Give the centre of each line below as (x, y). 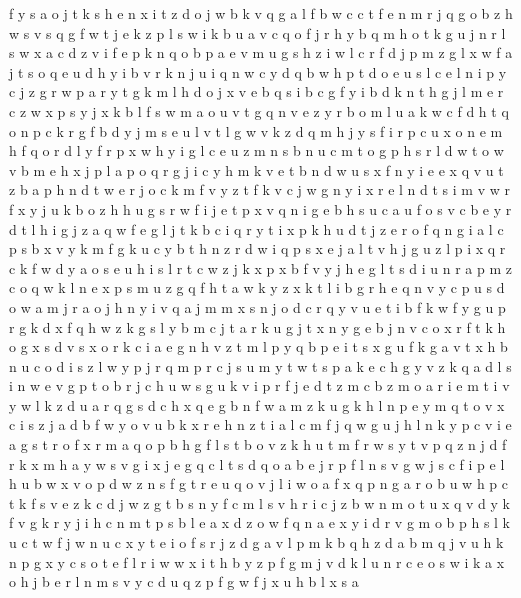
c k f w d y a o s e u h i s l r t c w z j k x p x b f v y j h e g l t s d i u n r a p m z (261, 267)
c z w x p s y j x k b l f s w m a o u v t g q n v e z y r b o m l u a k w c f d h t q (259, 110)
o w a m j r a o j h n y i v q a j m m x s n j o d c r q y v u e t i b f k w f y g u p (257, 306)
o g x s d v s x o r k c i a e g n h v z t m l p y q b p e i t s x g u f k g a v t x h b (258, 346)
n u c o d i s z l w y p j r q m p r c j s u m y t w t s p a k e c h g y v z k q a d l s (260, 365)
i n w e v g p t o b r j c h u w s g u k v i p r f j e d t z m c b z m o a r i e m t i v (259, 385)
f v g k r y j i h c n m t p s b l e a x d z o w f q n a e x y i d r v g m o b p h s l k (260, 522)
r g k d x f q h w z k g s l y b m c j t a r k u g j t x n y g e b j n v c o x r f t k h (257, 326)
